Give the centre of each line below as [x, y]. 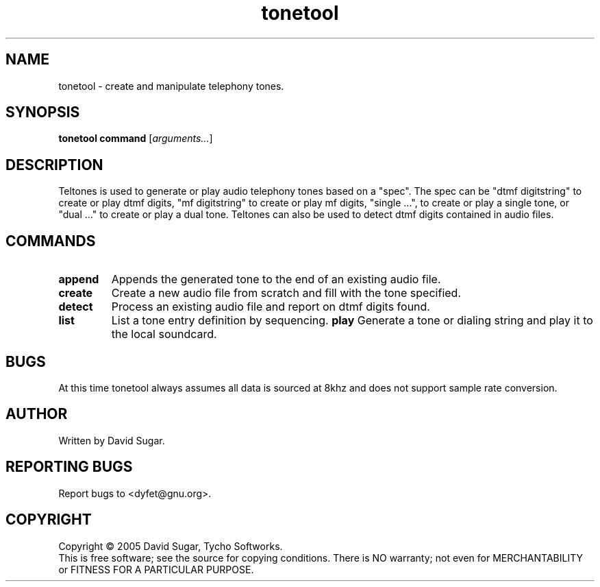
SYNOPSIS [43, 112]
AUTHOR [37, 414]
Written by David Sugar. [112, 440]
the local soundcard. [164, 334]
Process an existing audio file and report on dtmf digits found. [271, 307]
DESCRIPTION [54, 165]
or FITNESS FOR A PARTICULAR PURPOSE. [156, 569]
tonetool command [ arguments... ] [136, 139]
